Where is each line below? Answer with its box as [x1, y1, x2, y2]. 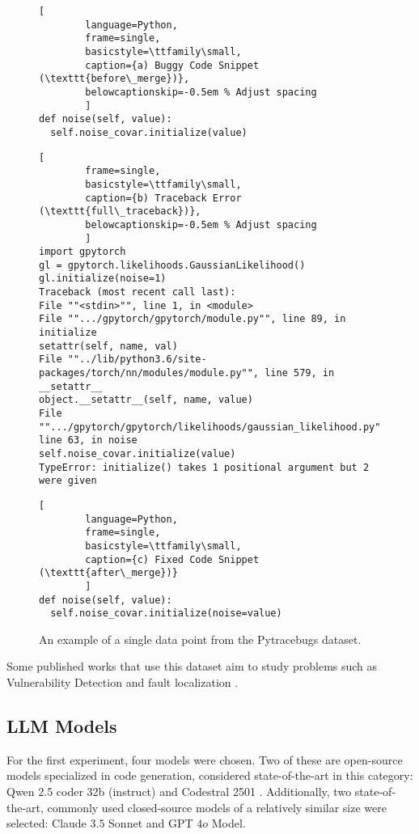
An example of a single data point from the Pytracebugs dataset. [39, 630, 362, 647]
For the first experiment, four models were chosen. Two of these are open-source [6, 751, 403, 768]
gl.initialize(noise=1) [39, 273, 167, 285]
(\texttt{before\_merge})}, [39, 73, 190, 85]
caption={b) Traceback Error [85, 192, 242, 204]
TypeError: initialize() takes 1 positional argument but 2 [39, 461, 370, 473]
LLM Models [6, 713, 117, 739]
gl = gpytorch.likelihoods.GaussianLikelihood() [39, 259, 306, 271]
